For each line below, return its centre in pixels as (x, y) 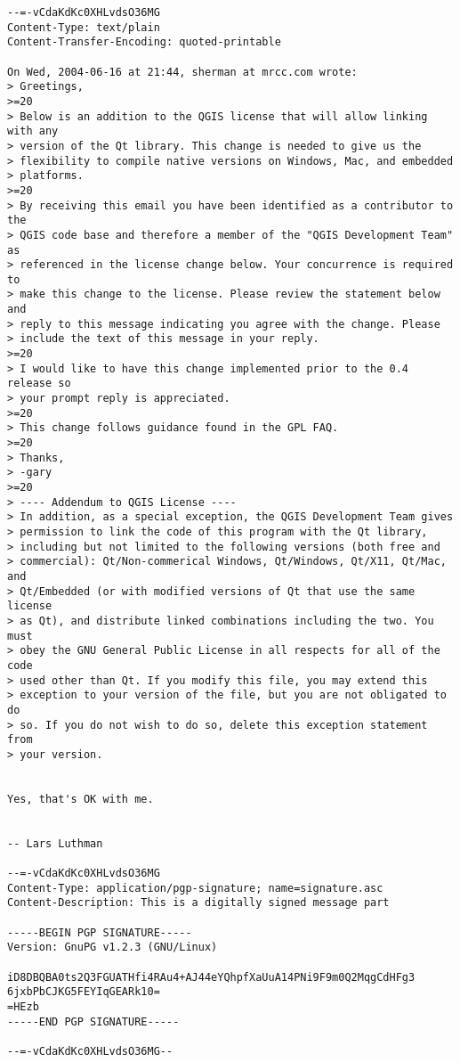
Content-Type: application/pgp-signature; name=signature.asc (195, 888)
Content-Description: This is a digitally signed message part (198, 903)
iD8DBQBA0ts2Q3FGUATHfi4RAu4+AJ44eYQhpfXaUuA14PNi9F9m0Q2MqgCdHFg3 (211, 977)
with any (33, 131)
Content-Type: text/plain (84, 27)
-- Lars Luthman (55, 843)
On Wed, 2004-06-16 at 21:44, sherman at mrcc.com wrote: (182, 72)
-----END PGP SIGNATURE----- (93, 1021)
